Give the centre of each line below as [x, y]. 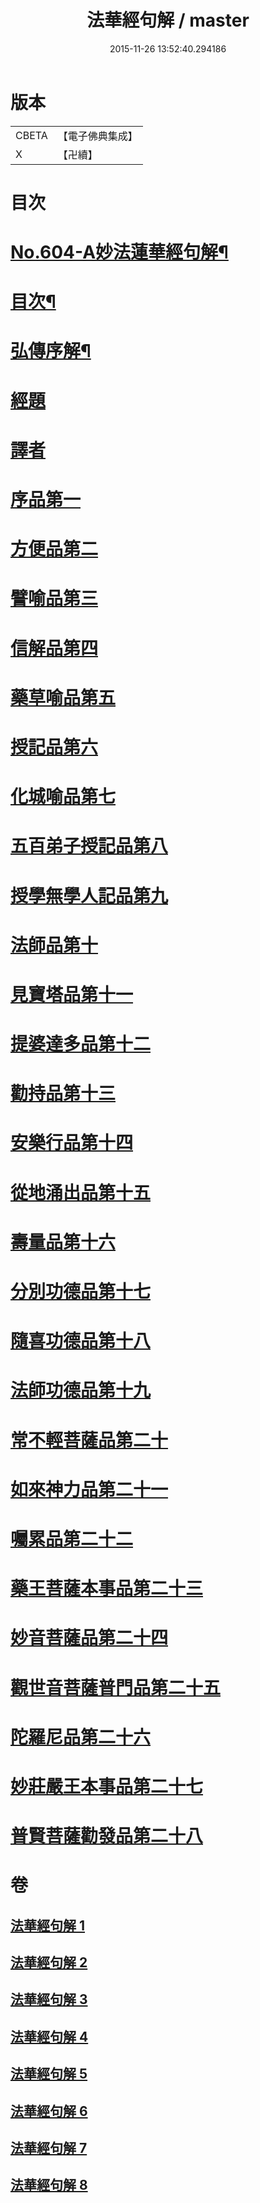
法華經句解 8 [49, 2185]
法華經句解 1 [48, 1925]
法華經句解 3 [49, 1999]
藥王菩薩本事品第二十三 [107, 1588]
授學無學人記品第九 [89, 895]
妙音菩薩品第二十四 [89, 1638]
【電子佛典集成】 [97, 136]
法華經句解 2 [49, 1962]
